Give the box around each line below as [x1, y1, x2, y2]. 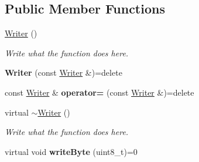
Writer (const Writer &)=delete [5, 66, 122, 79]
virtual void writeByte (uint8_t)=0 [5, 145, 138, 157]
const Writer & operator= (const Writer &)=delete [5, 86, 194, 98]
